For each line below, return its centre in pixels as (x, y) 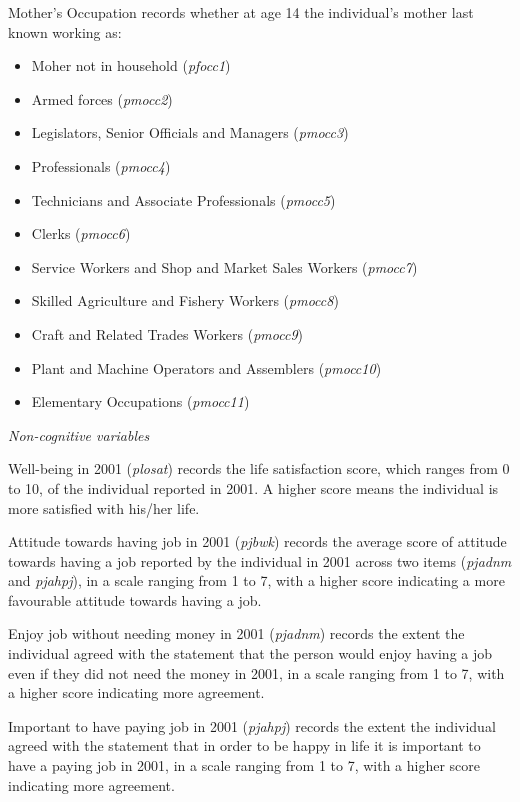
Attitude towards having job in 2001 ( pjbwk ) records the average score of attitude (257, 541)
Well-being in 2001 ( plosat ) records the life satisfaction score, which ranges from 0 (259, 468)
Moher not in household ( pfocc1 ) (131, 65)
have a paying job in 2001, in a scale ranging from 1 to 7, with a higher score (244, 765)
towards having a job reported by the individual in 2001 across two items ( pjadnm (260, 560)
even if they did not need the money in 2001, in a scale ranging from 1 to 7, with (256, 672)
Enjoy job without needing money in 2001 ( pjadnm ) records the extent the (236, 633)
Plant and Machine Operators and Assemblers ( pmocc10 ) (206, 367)
